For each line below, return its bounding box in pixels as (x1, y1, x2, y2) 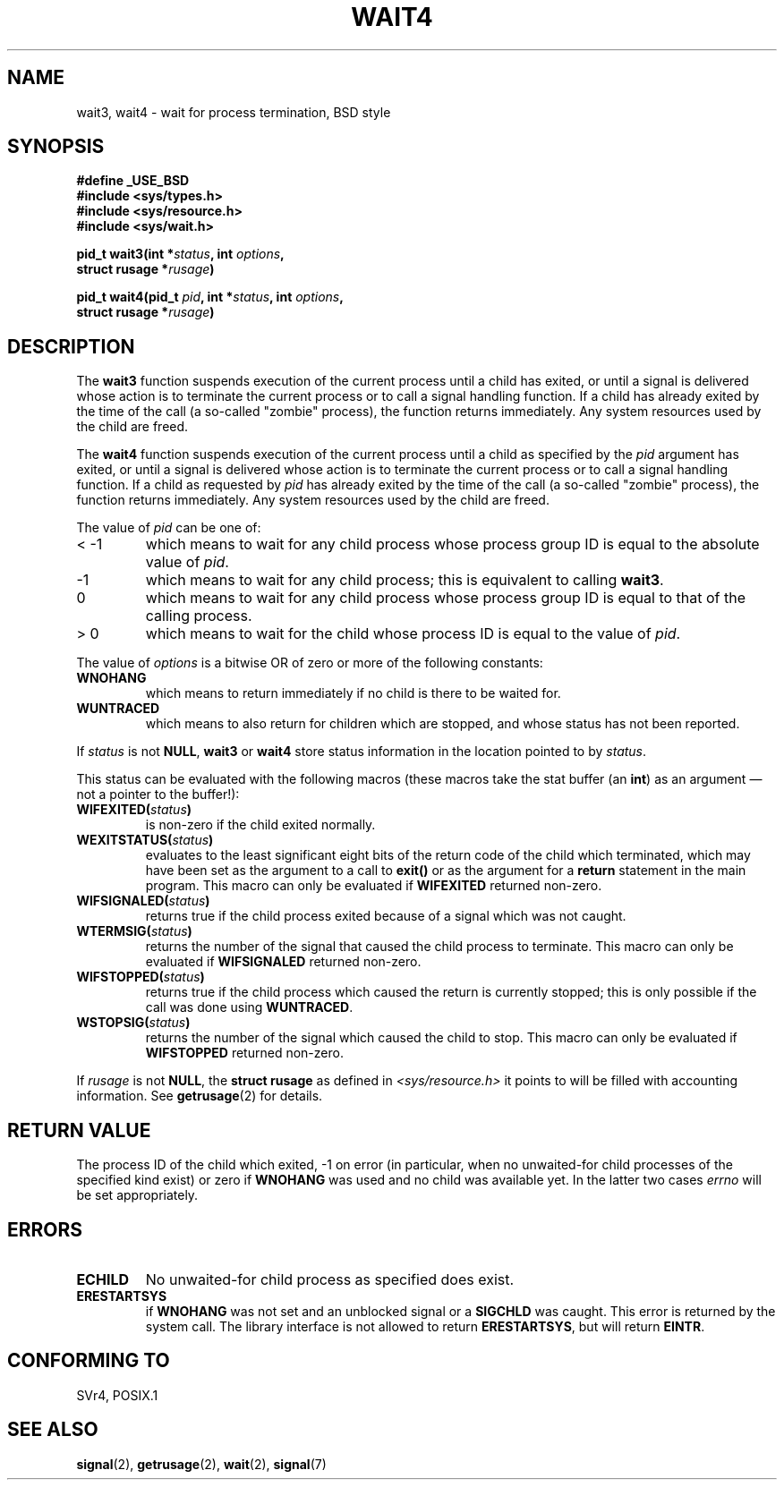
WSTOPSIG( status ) (76, 1015, 191, 1031)
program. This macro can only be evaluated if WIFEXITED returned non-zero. (145, 878, 602, 894)
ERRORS (7, 1218, 83, 1241)
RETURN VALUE (7, 1118, 151, 1142)
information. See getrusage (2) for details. (76, 1088, 323, 1104)
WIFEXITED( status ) (76, 802, 192, 818)
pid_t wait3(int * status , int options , (76, 246, 285, 262)
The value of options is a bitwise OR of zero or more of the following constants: (76, 655, 543, 671)
